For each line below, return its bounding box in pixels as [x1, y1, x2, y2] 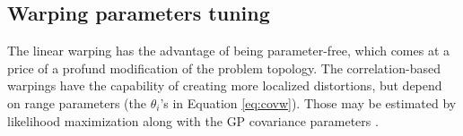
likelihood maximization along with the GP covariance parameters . [7, 111, 379, 130]
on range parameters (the [7, 93, 146, 112]
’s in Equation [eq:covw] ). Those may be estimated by [160, 93, 457, 112]
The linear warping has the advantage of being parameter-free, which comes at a [7, 41, 450, 60]
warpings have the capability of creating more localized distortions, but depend [7, 76, 442, 95]
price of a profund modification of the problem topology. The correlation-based [7, 58, 441, 77]
